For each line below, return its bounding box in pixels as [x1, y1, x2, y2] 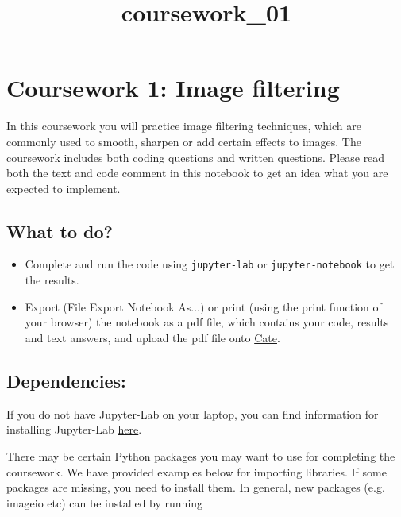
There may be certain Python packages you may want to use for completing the [6, 447, 395, 464]
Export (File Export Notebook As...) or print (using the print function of [25, 298, 382, 314]
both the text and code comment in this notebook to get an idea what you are [6, 164, 388, 181]
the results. [25, 272, 79, 288]
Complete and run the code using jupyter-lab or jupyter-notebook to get [25, 256, 395, 272]
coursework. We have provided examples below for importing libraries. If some [6, 463, 387, 480]
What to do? [6, 218, 113, 243]
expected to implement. [6, 179, 121, 196]
